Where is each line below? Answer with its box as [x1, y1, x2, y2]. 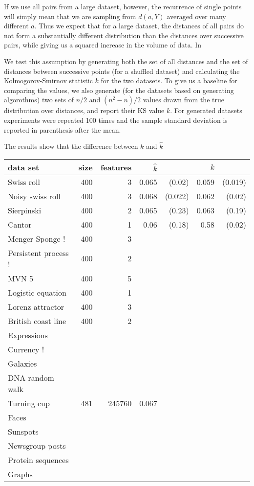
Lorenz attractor [8, 301, 64, 312]
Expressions [8, 329, 48, 341]
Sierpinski [8, 204, 42, 216]
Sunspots [8, 425, 39, 437]
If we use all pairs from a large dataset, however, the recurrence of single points [4, 1, 242, 11]
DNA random [8, 371, 54, 383]
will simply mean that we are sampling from [4, 11, 136, 21]
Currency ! [8, 343, 44, 355]
